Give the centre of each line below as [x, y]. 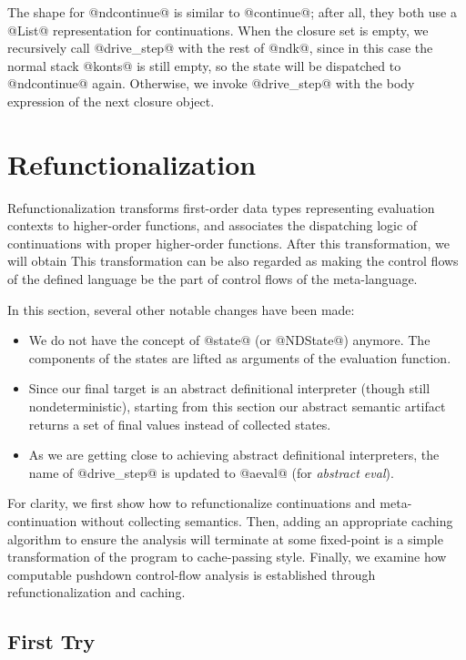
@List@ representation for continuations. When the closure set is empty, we [218, 30]
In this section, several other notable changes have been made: [181, 309]
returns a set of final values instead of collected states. [180, 424]
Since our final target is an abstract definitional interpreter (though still [229, 388]
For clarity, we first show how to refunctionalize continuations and [192, 503]
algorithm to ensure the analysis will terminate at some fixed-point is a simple [225, 538]
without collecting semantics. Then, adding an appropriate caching [267, 521]
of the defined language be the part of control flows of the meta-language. [213, 279]
